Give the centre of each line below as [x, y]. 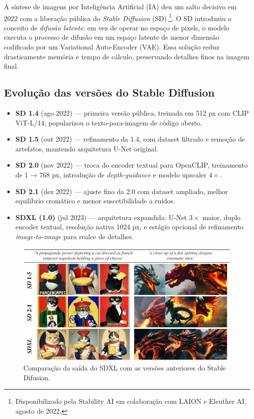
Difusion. [37, 377]
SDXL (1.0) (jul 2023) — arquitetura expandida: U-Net [101, 217]
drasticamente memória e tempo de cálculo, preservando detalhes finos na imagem [127, 56]
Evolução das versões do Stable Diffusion [109, 92]
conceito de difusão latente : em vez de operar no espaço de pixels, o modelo [117, 27]
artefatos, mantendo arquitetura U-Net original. [87, 148]
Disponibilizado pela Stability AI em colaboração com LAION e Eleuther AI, [131, 401]
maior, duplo [222, 217]
